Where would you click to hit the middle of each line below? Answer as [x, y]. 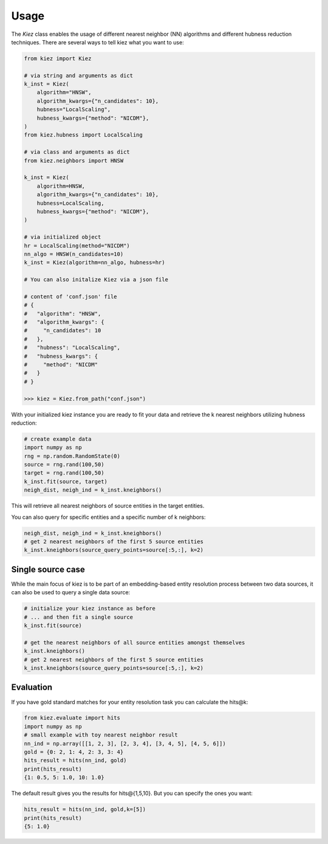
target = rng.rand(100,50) [64, 473]
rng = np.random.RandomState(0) [72, 456]
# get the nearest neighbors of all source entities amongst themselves [135, 642]
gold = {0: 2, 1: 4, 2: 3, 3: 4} [74, 752]
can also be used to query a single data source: [71, 592]
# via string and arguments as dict [79, 75]
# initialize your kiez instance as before [90, 609]
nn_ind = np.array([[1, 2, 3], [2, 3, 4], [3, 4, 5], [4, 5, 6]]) [125, 743]
